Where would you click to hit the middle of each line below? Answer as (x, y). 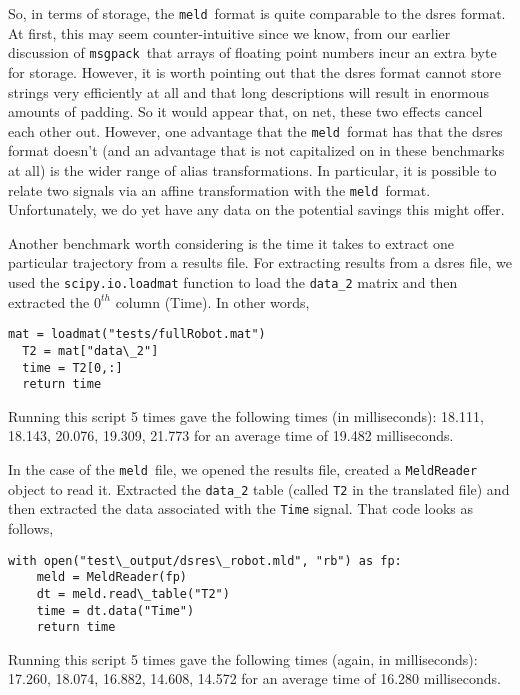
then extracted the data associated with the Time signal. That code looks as (240, 508)
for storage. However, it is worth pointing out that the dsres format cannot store (254, 71)
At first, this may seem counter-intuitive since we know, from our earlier (229, 32)
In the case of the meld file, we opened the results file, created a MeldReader (243, 469)
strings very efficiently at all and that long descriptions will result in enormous (248, 91)
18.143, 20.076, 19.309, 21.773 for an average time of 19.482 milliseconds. (231, 435)
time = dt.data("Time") (115, 610)
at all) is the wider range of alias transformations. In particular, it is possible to (252, 169)
